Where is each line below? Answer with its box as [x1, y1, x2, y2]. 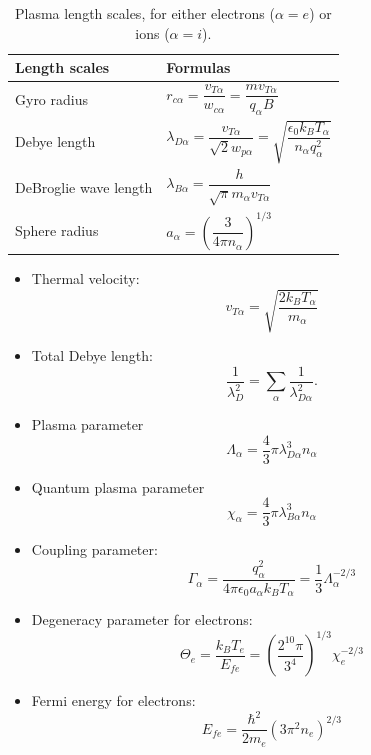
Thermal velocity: [31, 268, 140, 289]
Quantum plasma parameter [31, 476, 205, 497]
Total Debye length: [31, 345, 153, 366]
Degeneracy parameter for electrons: [31, 609, 253, 630]
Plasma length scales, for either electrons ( [14, 3, 275, 23]
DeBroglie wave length [15, 176, 153, 197]
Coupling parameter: [31, 539, 158, 560]
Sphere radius [15, 219, 99, 240]
